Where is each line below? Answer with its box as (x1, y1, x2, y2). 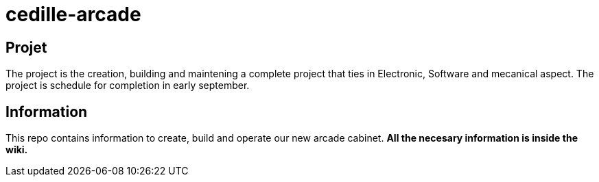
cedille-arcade (5, 3, 141, 26)
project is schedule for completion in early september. (5, 79, 250, 92)
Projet (5, 38, 47, 56)
